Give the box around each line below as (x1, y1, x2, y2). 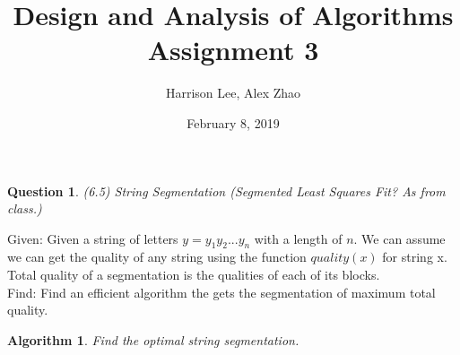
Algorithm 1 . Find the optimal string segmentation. (7, 330, 299, 349)
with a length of (254, 229, 343, 247)
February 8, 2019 (187, 113, 280, 132)
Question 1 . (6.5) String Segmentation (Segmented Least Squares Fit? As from (7, 181, 446, 200)
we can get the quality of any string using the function (7, 247, 307, 266)
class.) (7, 199, 42, 218)
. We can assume (353, 229, 446, 247)
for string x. (382, 247, 447, 266)
